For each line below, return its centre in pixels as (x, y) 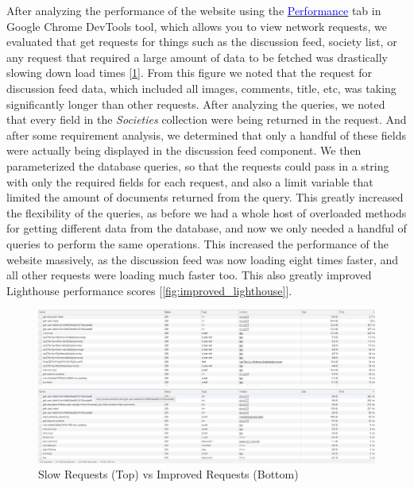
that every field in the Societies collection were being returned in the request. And (207, 119)
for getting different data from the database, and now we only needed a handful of (207, 228)
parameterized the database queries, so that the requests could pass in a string (198, 165)
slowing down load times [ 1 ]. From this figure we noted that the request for (189, 73)
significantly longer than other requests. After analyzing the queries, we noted (196, 104)
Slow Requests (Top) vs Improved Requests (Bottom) (168, 474)
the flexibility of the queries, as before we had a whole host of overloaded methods (207, 212)
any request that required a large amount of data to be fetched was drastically (197, 57)
